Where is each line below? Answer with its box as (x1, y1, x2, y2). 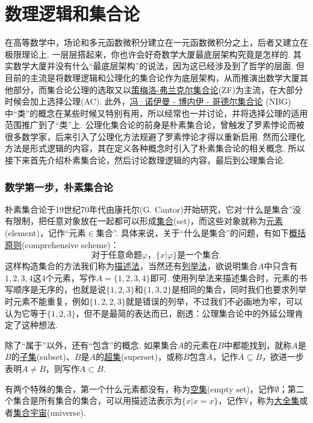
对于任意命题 (91, 251, 142, 260)
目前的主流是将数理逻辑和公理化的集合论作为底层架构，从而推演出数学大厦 (5, 71, 300, 84)
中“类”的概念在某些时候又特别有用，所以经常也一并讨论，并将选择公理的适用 (5, 106, 308, 119)
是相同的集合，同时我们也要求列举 (171, 283, 306, 296)
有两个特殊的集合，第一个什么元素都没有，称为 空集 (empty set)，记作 (5, 382, 275, 395)
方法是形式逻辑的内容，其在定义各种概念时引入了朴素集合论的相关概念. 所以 (5, 142, 305, 154)
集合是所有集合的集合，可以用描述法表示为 (13, 394, 182, 407)
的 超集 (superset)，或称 (95, 350, 184, 363)
